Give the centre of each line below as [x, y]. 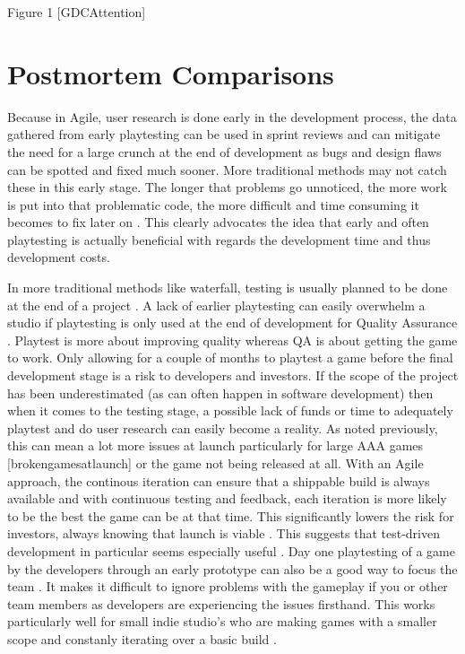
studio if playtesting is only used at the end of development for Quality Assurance [232, 323]
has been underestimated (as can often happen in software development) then [220, 392]
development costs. [59, 257]
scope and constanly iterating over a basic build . [142, 638]
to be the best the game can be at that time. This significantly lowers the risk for [231, 515]
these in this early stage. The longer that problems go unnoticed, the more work [227, 187]
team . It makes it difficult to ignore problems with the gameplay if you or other [228, 586]
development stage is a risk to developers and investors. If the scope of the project [233, 375]
